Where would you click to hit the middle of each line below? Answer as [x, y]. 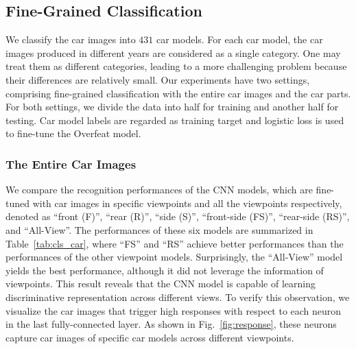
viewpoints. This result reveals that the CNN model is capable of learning [161, 284]
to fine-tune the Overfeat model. [73, 133]
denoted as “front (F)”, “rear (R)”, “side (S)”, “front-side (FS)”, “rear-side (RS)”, [178, 216]
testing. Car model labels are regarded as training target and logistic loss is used [175, 120]
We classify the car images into [71, 39]
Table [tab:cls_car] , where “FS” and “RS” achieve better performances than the [175, 243]
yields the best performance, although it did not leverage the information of [165, 270]
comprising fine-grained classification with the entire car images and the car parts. [178, 93]
